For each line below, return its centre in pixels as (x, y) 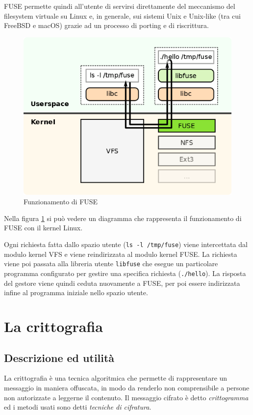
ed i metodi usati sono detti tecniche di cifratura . (78, 407)
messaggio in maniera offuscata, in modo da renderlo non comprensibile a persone (127, 387)
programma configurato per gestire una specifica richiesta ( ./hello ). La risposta (125, 273)
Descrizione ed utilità (59, 357)
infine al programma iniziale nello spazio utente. (76, 292)
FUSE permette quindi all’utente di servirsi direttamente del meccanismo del (120, 6)
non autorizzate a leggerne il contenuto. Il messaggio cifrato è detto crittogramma (126, 397)
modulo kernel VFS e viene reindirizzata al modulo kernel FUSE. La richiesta (121, 254)
